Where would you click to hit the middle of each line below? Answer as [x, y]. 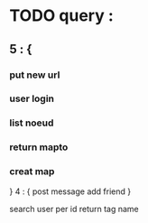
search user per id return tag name [74, 209]
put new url [35, 75]
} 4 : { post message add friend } [70, 191]
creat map [32, 172]
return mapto [39, 147]
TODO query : [62, 16]
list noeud [32, 123]
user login [32, 98]
